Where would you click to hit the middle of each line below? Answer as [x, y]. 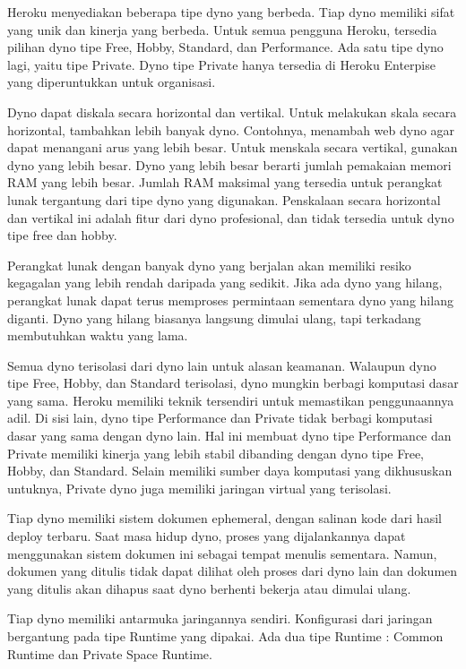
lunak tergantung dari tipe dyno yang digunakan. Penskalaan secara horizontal [224, 199]
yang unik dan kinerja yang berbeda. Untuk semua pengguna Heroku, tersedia [222, 29]
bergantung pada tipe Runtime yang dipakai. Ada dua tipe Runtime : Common [225, 636]
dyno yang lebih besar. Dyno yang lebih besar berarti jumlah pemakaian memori [229, 164]
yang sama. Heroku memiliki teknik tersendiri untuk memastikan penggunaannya [231, 400]
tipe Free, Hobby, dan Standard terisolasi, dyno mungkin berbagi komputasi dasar [233, 383]
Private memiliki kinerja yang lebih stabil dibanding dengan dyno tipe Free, [216, 453]
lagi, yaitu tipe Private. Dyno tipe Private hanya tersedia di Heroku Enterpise [221, 64]
